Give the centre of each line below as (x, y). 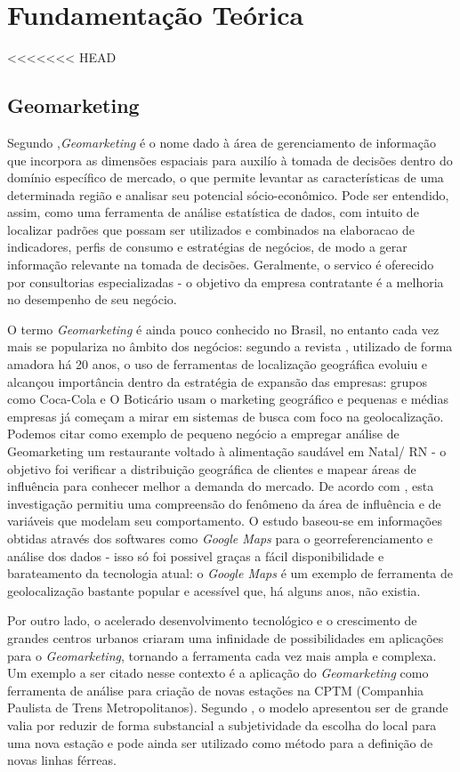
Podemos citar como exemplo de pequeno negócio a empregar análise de (203, 434)
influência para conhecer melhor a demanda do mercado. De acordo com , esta (221, 486)
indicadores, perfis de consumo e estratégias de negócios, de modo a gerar (207, 247)
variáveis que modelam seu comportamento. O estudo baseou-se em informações (225, 521)
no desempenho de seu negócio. (92, 299)
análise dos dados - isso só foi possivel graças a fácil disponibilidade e (196, 555)
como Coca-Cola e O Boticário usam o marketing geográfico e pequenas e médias (228, 399)
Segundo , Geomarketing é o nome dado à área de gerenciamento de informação (222, 142)
